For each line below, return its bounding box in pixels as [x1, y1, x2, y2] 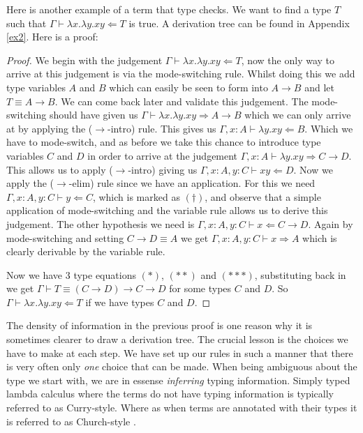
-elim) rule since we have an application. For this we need [68, 176, 316, 190]
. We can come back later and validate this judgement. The [54, 93, 309, 108]
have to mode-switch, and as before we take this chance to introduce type [6, 135, 321, 149]
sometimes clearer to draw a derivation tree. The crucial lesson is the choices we [6, 332, 348, 347]
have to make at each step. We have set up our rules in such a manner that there [6, 345, 353, 360]
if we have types [85, 294, 154, 309]
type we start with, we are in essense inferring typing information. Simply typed [6, 372, 350, 387]
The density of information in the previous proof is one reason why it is [6, 318, 313, 333]
